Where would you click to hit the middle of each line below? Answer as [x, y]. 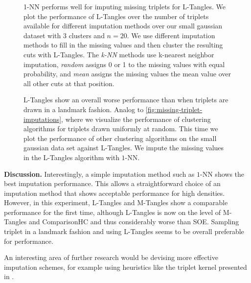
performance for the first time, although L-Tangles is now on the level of [113, 212]
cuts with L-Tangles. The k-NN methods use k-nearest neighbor [119, 54]
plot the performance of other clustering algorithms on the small [120, 138]
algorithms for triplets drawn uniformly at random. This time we [121, 129]
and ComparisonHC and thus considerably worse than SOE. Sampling [134, 222]
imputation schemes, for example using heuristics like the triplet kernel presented [125, 267]
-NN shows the [222, 174]
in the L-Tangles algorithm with [71, 157]
